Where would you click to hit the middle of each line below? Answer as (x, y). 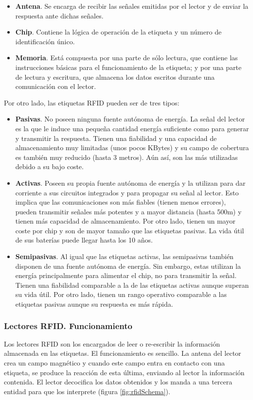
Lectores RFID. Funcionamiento (68, 325)
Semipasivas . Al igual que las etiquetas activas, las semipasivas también (124, 256)
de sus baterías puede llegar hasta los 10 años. (84, 240)
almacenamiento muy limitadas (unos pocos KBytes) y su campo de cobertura (132, 148)
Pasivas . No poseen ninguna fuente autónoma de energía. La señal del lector (130, 119)
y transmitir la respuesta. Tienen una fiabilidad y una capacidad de (116, 138)
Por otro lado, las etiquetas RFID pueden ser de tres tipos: (92, 102)
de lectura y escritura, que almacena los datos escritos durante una (115, 77)
